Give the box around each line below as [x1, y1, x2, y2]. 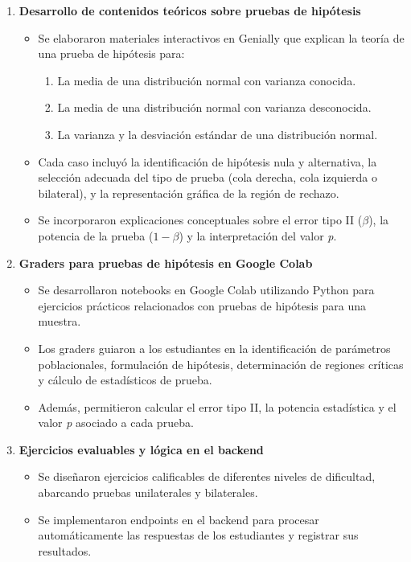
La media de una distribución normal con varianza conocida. [57, 72, 356, 88]
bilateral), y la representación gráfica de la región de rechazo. [38, 184, 339, 201]
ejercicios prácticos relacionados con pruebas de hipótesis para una [38, 297, 367, 314]
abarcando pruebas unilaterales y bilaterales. [38, 484, 258, 501]
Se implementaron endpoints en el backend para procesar [38, 511, 319, 527]
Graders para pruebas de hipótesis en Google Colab [18, 254, 313, 271]
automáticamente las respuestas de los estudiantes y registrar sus [38, 527, 359, 544]
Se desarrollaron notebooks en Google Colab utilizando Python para [38, 281, 375, 298]
